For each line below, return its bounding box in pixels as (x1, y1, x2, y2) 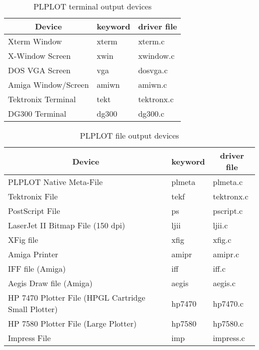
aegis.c (213, 277, 236, 289)
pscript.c (213, 205, 243, 216)
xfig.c (213, 234, 232, 245)
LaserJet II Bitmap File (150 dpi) (8, 219, 126, 231)
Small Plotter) (8, 303, 58, 315)
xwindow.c (138, 50, 175, 61)
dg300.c (138, 108, 164, 119)
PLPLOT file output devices (80, 130, 179, 141)
